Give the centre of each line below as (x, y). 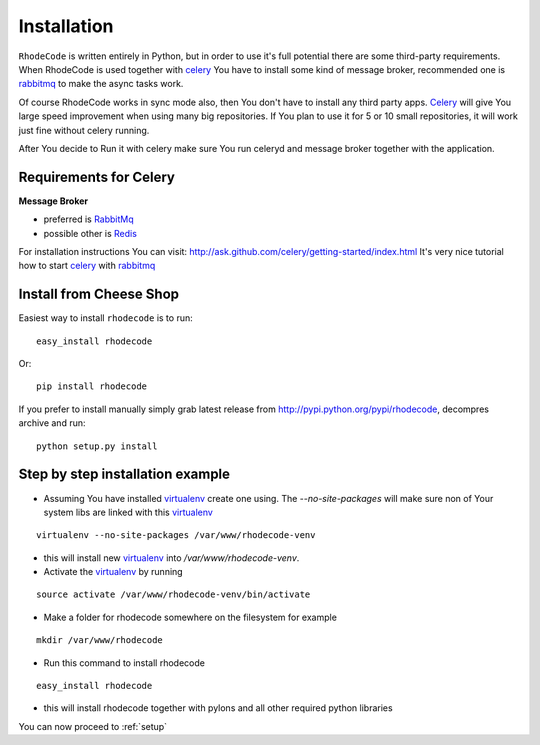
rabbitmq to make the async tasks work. (101, 84)
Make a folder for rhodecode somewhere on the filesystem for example (190, 617)
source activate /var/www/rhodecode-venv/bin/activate (173, 594)
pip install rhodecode (92, 386)
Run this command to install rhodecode (124, 662)
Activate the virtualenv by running (113, 572)
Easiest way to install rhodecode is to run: (106, 318)
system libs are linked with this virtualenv (128, 512)
